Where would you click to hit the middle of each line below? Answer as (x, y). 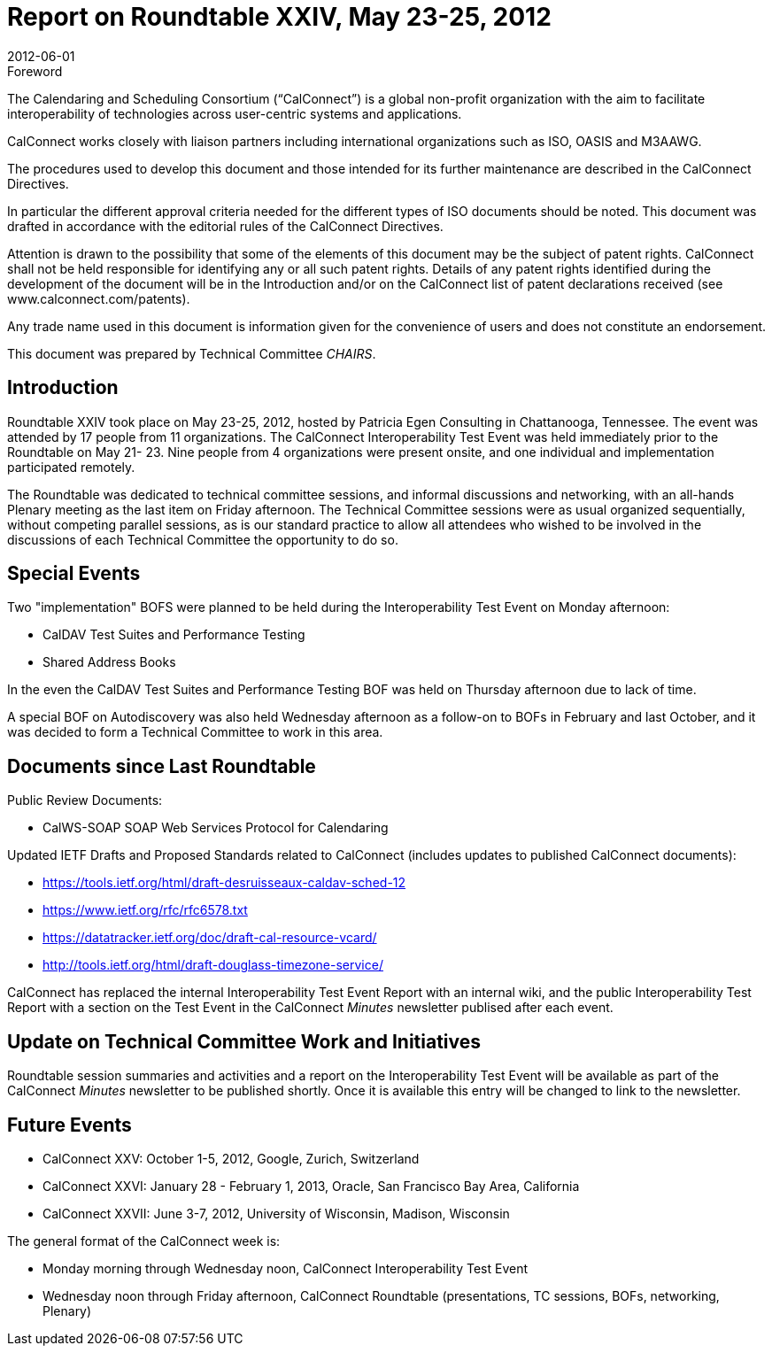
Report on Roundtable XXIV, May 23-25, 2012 (279, 17)
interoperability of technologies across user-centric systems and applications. (235, 113)
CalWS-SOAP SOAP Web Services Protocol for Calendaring (216, 828)
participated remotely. (71, 467)
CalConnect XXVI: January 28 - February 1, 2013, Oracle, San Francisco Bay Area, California (311, 1186)
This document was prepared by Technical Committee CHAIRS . (192, 353)
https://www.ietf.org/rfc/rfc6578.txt (145, 910)
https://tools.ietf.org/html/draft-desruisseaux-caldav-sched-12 (224, 883)
